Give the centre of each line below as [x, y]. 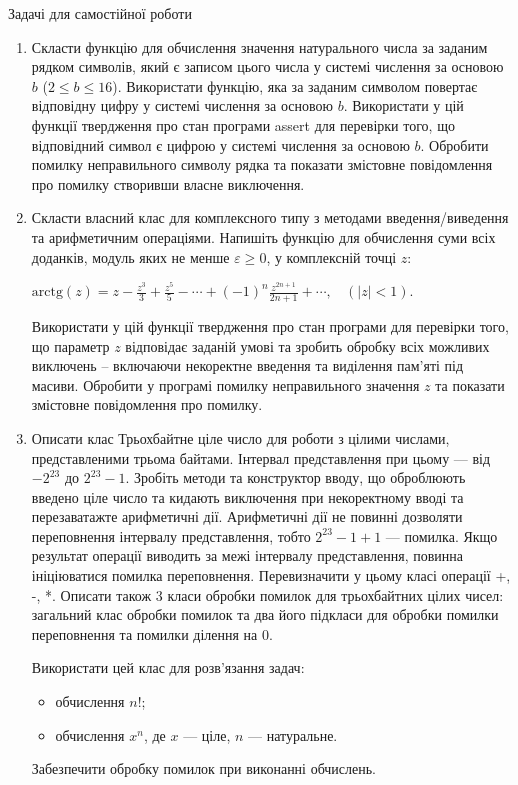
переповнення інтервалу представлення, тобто [171, 535]
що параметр [70, 345]
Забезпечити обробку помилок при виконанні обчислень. [203, 768]
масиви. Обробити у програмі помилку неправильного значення [225, 384]
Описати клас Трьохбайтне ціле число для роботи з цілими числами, [240, 437]
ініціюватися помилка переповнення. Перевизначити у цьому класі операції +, [271, 575]
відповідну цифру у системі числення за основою [182, 105]
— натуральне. [293, 734]
